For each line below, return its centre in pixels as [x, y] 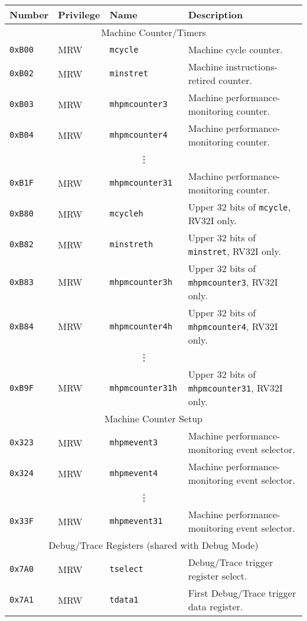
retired [202, 80]
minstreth [131, 244]
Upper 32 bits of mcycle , [239, 207]
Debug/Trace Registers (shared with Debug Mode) [153, 545]
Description [215, 14]
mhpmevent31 [136, 521]
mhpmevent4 [134, 473]
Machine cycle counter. [235, 49]
